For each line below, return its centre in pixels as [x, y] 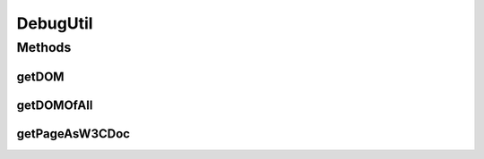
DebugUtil [55, 23]
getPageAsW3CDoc [73, 134]
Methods [44, 47]
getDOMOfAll [55, 105]
